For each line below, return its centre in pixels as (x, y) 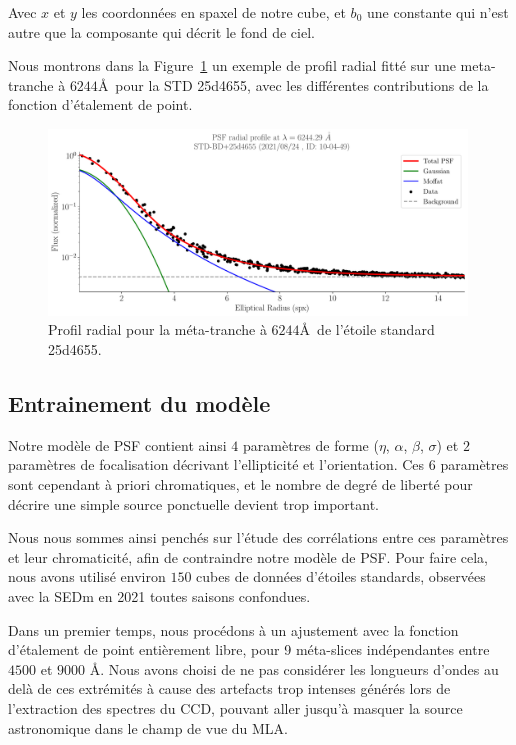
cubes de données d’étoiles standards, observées (341, 576)
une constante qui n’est (437, 12)
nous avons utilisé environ (87, 576)
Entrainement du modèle (139, 403)
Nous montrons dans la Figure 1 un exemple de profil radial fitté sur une (232, 65)
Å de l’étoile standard (367, 329)
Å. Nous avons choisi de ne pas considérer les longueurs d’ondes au (294, 668)
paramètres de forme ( (310, 444)
